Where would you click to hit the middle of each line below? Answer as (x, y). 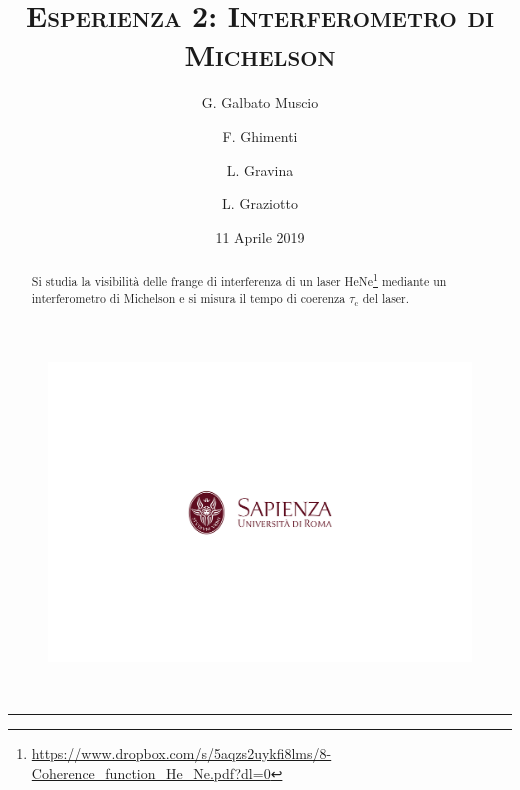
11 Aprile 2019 (260, 236)
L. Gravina (260, 169)
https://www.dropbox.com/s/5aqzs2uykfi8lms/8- (181, 752)
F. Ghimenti (260, 135)
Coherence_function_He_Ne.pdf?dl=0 (151, 772)
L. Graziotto (260, 203)
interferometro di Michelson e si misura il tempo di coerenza (188, 297)
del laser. (386, 297)
